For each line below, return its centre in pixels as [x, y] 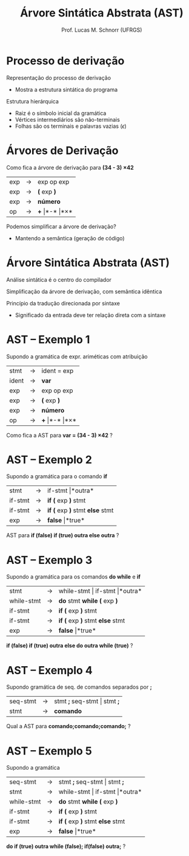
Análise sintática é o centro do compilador [59, 279]
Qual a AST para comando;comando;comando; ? [69, 726]
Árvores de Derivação [62, 151]
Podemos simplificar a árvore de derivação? [61, 226]
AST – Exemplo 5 [49, 751]
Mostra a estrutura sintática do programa [66, 89]
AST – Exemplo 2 [49, 460]
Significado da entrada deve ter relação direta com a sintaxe [90, 315]
